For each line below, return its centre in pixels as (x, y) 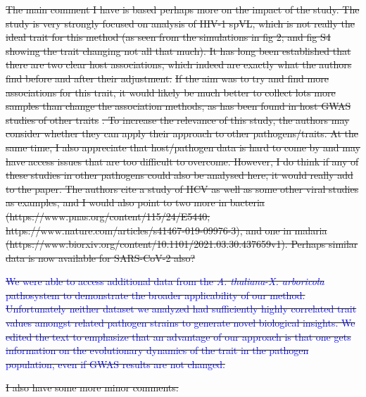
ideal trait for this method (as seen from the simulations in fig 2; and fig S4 (168, 37)
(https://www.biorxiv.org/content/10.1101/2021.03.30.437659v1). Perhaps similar (182, 244)
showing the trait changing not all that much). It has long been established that (178, 50)
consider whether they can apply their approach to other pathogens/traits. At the (182, 133)
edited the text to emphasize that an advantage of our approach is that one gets (178, 336)
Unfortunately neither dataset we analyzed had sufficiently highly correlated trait (181, 309)
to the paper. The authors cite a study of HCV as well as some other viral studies (182, 188)
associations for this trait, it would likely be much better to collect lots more (171, 92)
